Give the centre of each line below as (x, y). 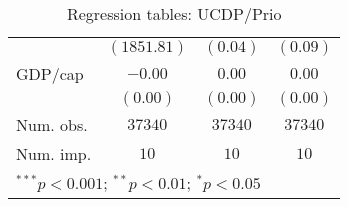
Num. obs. (52, 124)
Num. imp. (54, 153)
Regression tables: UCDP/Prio (174, 13)
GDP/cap (50, 73)
